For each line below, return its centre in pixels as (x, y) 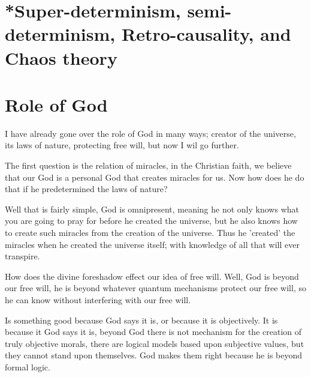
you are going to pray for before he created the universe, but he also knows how (151, 221)
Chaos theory (61, 57)
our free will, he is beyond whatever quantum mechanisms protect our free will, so (155, 288)
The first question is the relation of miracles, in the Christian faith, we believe (148, 165)
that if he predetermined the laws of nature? (86, 189)
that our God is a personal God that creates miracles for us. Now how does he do (155, 177)
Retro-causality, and (206, 34)
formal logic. (28, 366)
